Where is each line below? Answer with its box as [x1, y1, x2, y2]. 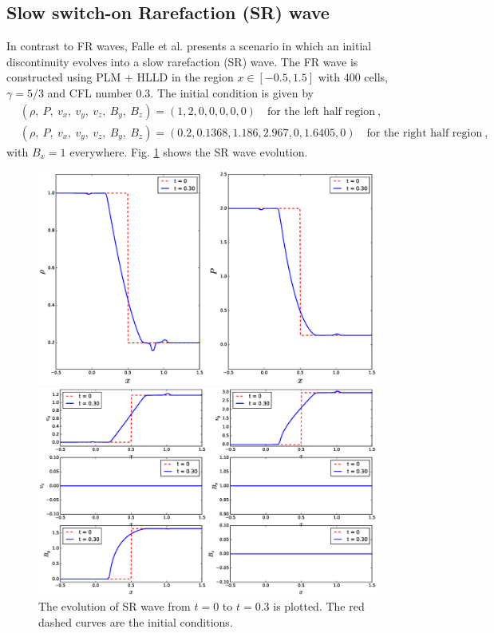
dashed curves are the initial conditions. [38, 613, 233, 630]
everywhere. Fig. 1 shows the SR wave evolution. [69, 143, 308, 160]
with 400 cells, [318, 69, 388, 85]
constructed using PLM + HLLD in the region [6, 69, 234, 85]
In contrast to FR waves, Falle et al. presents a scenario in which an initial [6, 38, 372, 54]
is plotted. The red [273, 598, 365, 615]
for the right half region [366, 127, 483, 139]
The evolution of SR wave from [38, 598, 191, 615]
